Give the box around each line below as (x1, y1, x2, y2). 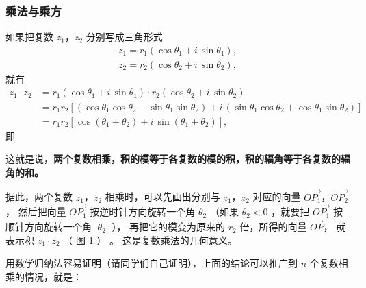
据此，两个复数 (5, 189, 73, 204)
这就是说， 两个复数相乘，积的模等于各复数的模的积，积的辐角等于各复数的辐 (5, 152, 350, 166)
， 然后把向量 (5, 204, 66, 219)
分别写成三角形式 (86, 29, 163, 44)
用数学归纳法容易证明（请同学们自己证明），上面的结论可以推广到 (5, 256, 298, 270)
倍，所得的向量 (239, 219, 307, 234)
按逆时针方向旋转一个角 (90, 204, 196, 219)
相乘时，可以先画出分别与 (105, 189, 220, 204)
